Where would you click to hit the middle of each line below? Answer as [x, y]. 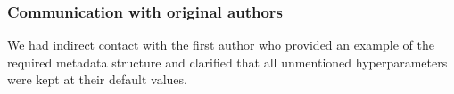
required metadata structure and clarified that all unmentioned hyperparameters [227, 62]
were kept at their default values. [97, 79]
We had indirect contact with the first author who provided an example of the [221, 45]
